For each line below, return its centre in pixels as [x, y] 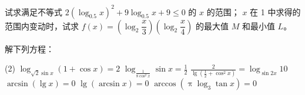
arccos [165, 84]
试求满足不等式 [33, 11]
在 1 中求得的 [275, 11]
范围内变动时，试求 [42, 26]
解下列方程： [29, 48]
